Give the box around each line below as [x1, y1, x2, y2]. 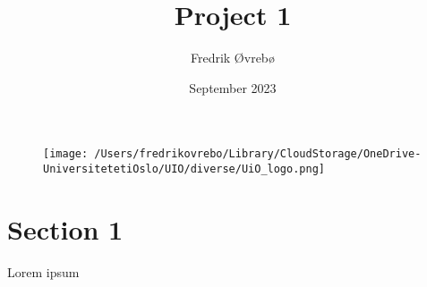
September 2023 [189, 78, 277, 97]
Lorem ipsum [7, 262, 80, 281]
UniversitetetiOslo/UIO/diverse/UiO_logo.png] [43, 162, 325, 175]
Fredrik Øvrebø [190, 48, 276, 67]
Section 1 [7, 210, 124, 247]
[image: [43, 148, 89, 161]
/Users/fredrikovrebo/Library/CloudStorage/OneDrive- [94, 148, 422, 161]
